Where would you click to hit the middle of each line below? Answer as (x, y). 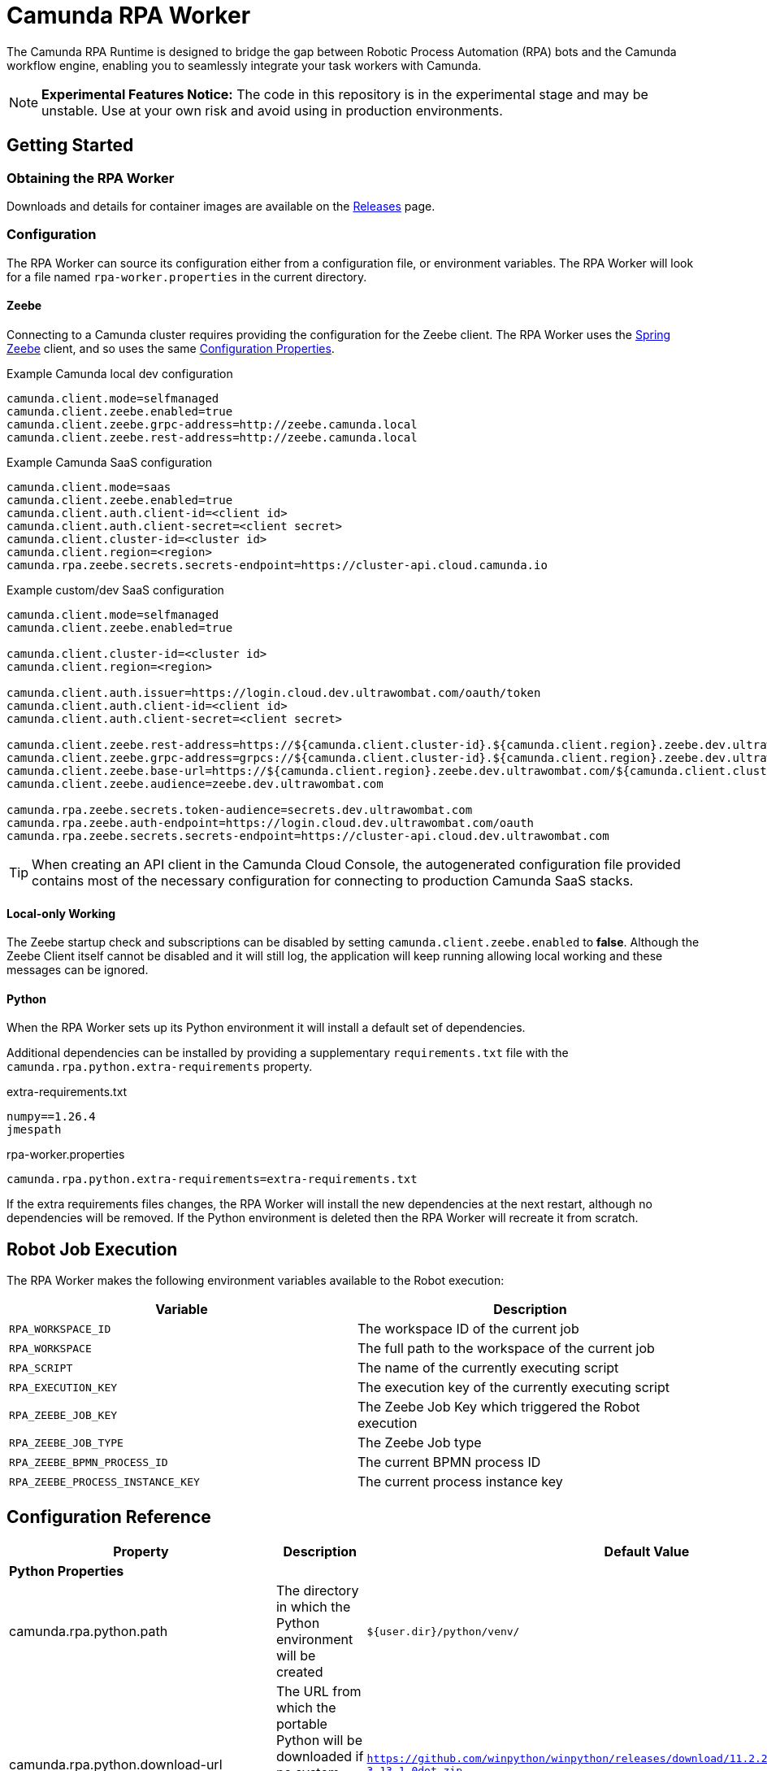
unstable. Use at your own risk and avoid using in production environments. (272, 110)
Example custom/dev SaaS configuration (115, 590)
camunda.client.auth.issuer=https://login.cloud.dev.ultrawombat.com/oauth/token (274, 692)
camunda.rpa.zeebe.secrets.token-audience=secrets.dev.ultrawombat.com (240, 809)
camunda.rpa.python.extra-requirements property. (160, 1067)
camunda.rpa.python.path (89, 1632)
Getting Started (70, 146)
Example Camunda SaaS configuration (110, 462)
